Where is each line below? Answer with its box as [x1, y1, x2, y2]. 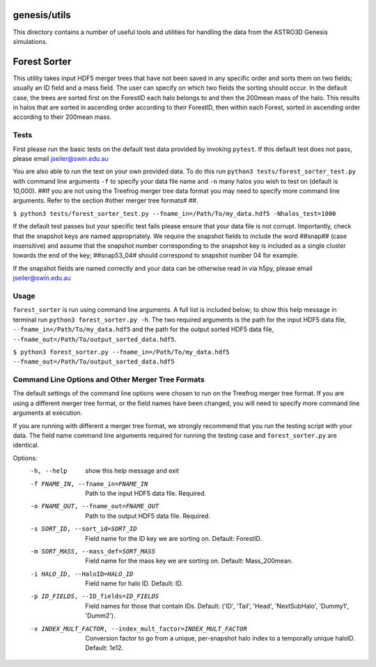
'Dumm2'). [85, 611, 116, 620]
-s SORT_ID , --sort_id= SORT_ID [30, 525, 137, 533]
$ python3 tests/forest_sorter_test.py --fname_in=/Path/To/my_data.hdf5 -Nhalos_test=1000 [13, 210, 336, 217]
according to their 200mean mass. [13, 113, 112, 121]
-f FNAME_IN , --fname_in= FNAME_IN [30, 480, 148, 487]
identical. [13, 441, 40, 449]
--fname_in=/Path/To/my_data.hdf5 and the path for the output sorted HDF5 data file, [13, 325, 274, 333]
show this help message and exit [85, 466, 179, 475]
